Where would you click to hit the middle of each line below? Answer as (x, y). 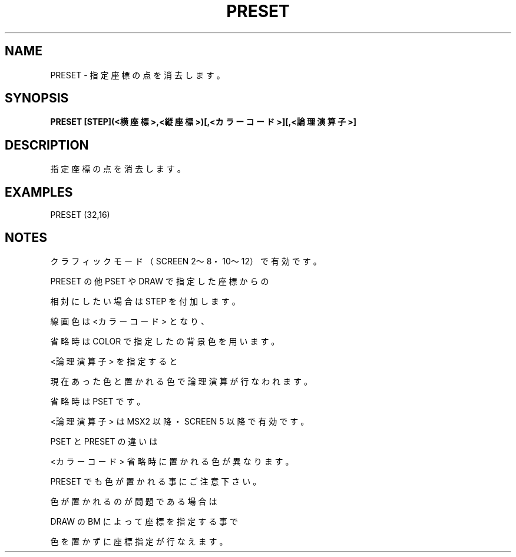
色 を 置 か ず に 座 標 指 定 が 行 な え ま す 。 (139, 541)
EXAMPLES (39, 192)
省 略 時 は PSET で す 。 (98, 401)
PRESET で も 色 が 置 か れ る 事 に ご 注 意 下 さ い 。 (156, 481)
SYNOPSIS (37, 98)
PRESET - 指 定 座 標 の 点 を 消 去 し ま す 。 (138, 75)
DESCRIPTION (47, 145)
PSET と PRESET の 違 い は (104, 441)
